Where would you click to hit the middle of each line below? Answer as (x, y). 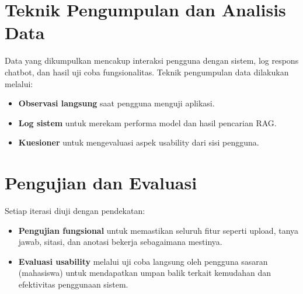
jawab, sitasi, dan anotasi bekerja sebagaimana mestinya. (120, 242)
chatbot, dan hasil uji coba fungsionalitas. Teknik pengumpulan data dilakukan (147, 72)
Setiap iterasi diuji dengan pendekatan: (75, 210)
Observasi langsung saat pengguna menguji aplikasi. (116, 103)
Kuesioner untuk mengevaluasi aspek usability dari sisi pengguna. (139, 142)
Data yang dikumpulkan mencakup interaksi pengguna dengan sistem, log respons (152, 60)
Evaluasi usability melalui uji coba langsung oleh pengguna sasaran (143, 261)
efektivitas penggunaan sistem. (73, 284)
